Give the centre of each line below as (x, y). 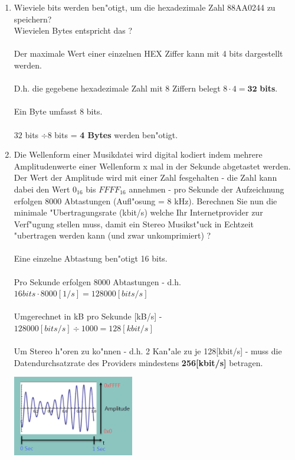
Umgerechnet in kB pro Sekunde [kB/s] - (88, 316)
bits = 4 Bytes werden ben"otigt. (116, 134)
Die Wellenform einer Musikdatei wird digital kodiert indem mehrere (138, 154)
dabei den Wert (42, 189)
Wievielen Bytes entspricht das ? (73, 30)
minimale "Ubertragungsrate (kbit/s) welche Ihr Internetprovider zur (138, 212)
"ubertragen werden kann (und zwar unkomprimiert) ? (112, 235)
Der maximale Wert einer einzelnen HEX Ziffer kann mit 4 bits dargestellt (148, 53)
